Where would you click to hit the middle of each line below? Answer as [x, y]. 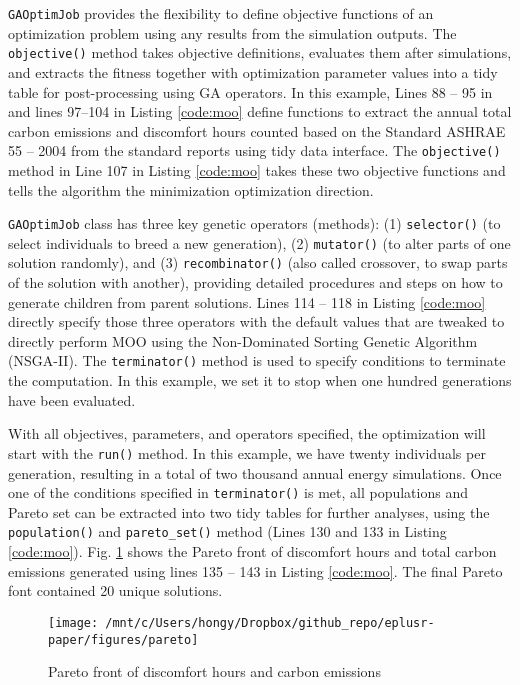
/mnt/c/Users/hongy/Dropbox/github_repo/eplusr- [270, 622]
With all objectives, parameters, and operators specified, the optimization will [247, 433]
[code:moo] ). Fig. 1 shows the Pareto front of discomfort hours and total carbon [252, 551]
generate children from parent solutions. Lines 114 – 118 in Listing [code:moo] [247, 301]
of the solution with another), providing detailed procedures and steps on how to [255, 282]
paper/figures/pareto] [123, 639]
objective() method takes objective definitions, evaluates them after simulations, [260, 52]
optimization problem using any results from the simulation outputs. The [232, 32]
